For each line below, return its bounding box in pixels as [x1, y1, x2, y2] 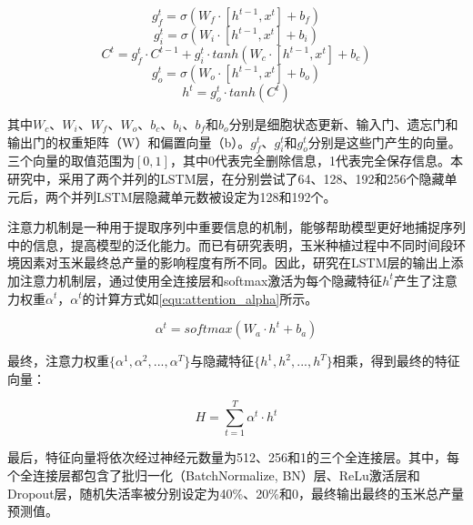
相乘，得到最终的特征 [332, 351, 460, 370]
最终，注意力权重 [7, 351, 109, 370]
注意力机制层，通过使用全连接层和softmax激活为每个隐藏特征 [19, 270, 383, 289]
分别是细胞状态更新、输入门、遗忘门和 [228, 115, 458, 133]
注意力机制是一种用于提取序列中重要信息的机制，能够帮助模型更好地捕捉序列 [7, 217, 466, 237]
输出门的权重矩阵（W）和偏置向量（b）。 [7, 132, 251, 151]
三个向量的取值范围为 [7, 151, 135, 170]
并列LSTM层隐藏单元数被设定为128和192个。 [70, 187, 337, 206]
